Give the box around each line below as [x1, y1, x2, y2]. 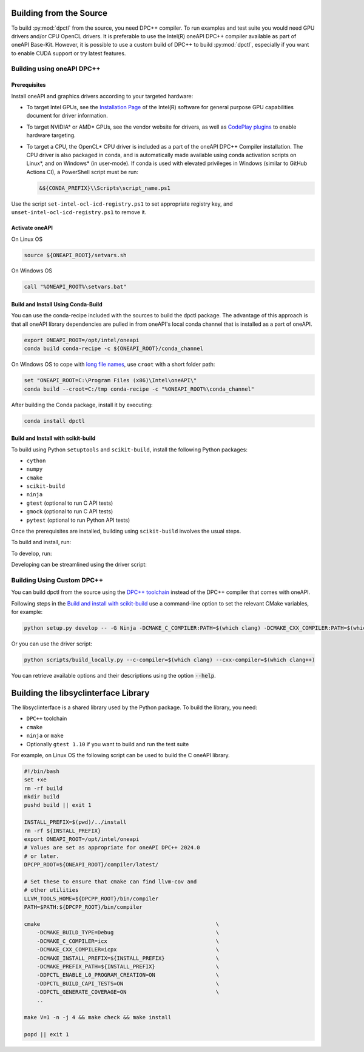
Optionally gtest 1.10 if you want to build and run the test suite [26, 740, 189, 747]
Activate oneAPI [11, 224, 53, 232]
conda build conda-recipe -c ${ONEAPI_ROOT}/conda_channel [24, 345, 203, 352]
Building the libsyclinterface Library [11, 687, 150, 698]
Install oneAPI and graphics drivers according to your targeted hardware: [11, 92, 194, 99]
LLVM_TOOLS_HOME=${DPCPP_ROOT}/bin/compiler [24, 895, 159, 902]
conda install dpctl [24, 417, 85, 424]
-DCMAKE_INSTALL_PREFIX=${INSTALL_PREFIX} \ [36, 954, 220, 962]
